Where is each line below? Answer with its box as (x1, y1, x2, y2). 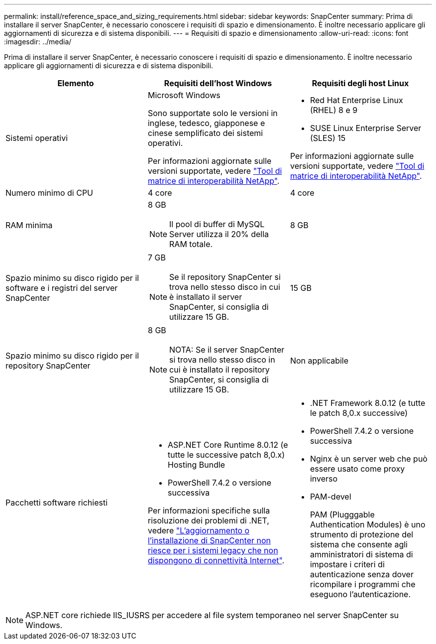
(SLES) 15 (310, 133, 346, 143)
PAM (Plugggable (310, 510, 375, 519)
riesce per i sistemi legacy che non (147, 545, 278, 555)
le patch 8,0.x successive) (310, 408, 408, 418)
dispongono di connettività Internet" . (147, 555, 285, 565)
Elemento (57, 78, 94, 88)
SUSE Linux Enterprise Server (310, 123, 422, 133)
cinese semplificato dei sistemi (147, 128, 263, 138)
